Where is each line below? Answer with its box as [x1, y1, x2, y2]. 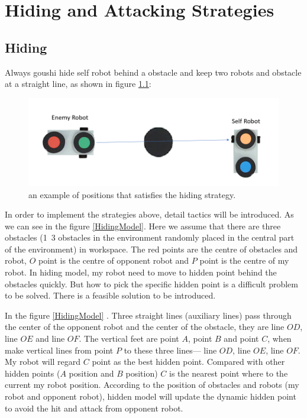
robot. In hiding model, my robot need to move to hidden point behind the [5, 266, 277, 278]
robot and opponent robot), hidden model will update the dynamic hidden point [5, 390, 296, 402]
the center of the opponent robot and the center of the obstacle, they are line [5, 320, 285, 333]
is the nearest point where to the [169, 367, 288, 379]
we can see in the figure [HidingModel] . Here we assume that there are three [5, 219, 281, 232]
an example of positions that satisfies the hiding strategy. [28, 188, 236, 200]
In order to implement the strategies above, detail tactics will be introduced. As [5, 208, 294, 221]
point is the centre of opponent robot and [38, 254, 189, 267]
